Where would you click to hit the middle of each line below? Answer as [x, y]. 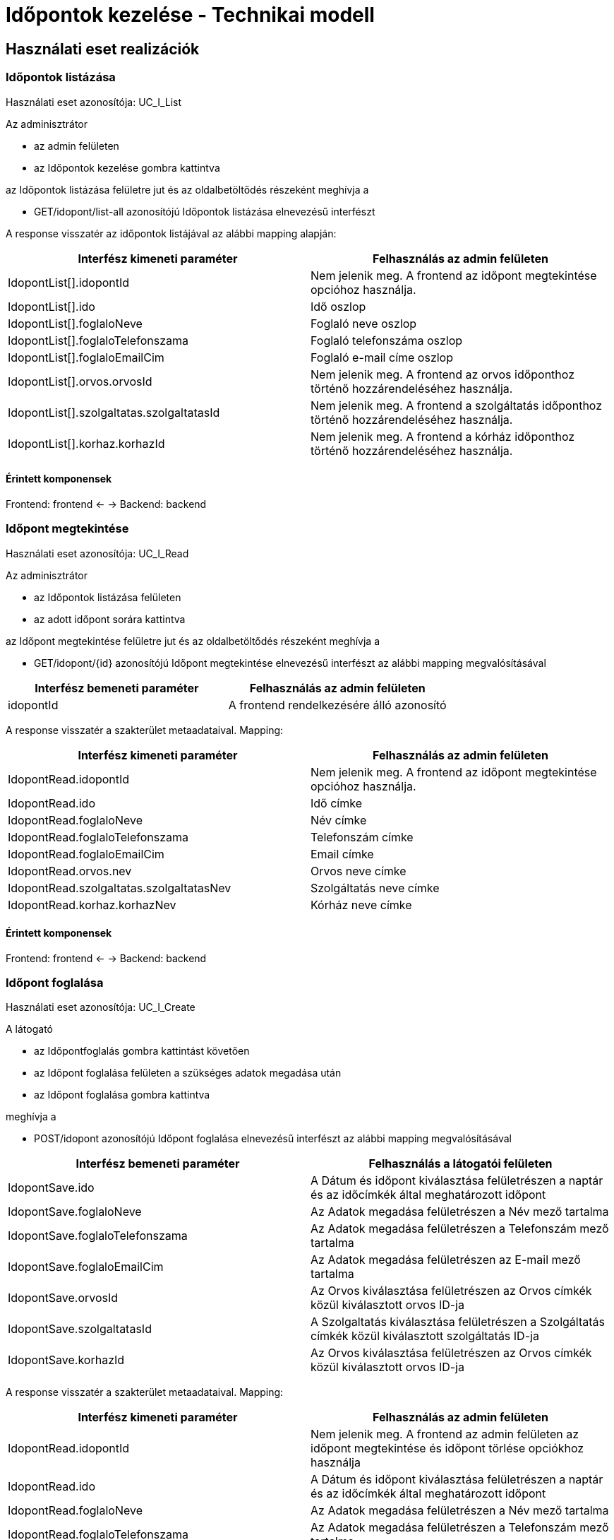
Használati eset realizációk [103, 49]
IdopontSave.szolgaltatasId [80, 1329]
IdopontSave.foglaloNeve [75, 1212]
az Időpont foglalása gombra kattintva [122, 1095]
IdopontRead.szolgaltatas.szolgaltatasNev [120, 888]
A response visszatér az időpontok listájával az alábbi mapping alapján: [171, 233]
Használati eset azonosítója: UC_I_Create [101, 1007]
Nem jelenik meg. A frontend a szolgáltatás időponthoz [457, 405]
